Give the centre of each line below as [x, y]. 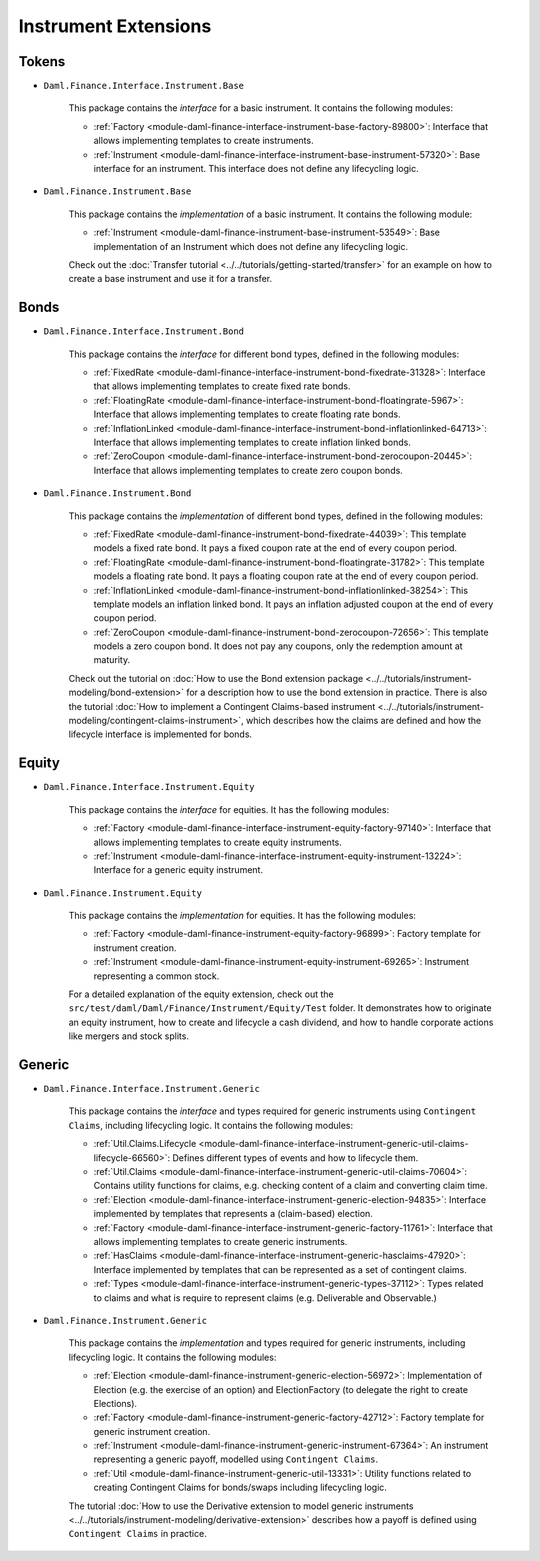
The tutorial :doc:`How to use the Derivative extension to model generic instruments [241, 1506]
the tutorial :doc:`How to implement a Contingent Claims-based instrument [222, 706]
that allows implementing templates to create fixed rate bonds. [222, 386]
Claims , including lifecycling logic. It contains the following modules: [211, 1125]
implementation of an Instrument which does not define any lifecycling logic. [251, 246]
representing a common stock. [156, 976]
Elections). [115, 1403]
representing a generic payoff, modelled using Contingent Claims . [236, 1459]
